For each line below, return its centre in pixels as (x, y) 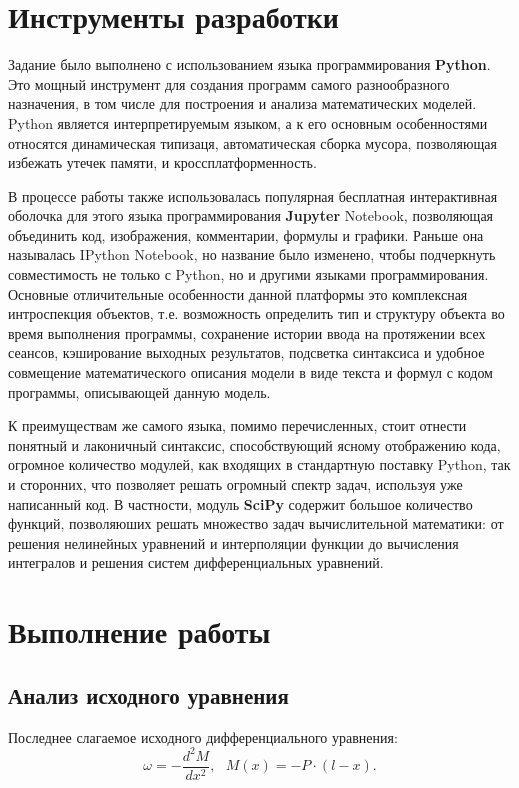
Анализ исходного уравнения (148, 694)
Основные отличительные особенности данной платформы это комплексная (238, 293)
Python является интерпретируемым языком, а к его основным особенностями (248, 122)
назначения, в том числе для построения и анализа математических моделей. (242, 103)
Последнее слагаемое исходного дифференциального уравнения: (203, 736)
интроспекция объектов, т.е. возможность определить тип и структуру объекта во (256, 313)
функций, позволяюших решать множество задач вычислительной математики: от (256, 523)
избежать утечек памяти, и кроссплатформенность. (162, 162)
